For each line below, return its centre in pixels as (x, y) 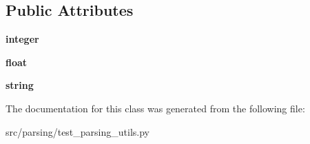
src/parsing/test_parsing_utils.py (77, 131)
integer (22, 39)
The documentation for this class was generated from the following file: (155, 108)
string (20, 85)
